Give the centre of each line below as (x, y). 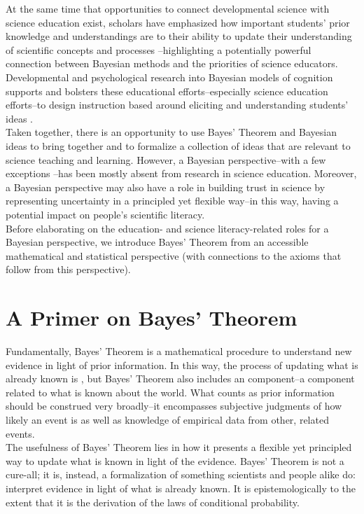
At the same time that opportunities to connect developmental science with (168, 8)
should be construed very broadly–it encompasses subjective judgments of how (174, 406)
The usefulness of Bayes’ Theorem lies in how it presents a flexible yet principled (179, 447)
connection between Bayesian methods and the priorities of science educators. (172, 63)
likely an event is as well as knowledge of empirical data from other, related (167, 419)
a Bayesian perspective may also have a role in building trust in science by (166, 187)
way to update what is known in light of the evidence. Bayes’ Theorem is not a (175, 460)
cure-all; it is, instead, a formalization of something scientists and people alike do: (181, 474)
